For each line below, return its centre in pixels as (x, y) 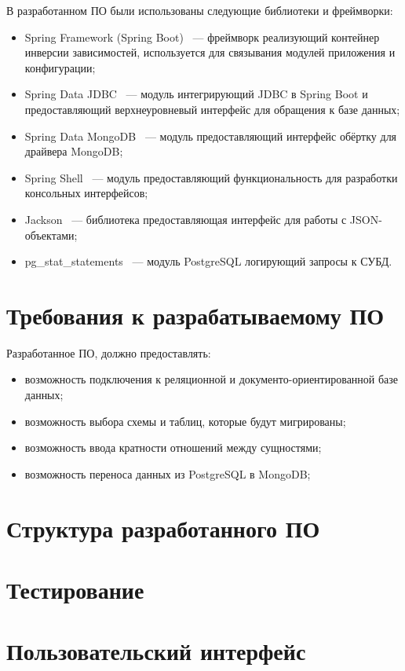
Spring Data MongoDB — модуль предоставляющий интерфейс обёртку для (211, 136)
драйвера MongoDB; (74, 151)
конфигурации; (60, 67)
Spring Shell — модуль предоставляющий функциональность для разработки (211, 177)
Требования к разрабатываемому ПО (195, 315)
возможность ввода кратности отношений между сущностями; (173, 447)
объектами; (51, 235)
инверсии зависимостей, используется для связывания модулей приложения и (210, 52)
